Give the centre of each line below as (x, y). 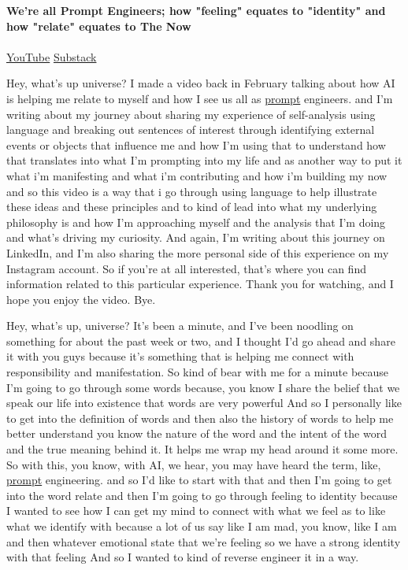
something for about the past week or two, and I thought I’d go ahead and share (201, 341)
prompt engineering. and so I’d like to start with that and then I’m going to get (199, 480)
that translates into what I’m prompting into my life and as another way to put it (204, 160)
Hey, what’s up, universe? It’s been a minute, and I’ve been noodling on (180, 326)
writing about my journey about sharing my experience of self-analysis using (191, 114)
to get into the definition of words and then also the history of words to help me (200, 418)
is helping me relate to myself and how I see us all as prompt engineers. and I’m (200, 98)
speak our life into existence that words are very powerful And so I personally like (204, 403)
